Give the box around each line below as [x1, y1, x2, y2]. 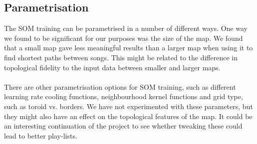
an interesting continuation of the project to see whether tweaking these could [4, 121, 243, 131]
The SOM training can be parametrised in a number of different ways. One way [4, 23, 248, 33]
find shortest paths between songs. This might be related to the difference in [4, 52, 238, 62]
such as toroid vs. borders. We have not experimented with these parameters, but [4, 101, 253, 111]
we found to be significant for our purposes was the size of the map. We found [4, 32, 243, 43]
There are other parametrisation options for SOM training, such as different [4, 81, 236, 92]
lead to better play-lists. [4, 130, 77, 141]
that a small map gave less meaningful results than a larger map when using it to [4, 42, 253, 53]
